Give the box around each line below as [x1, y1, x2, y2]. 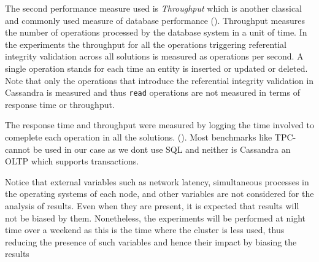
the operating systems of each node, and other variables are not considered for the [5, 187, 314, 200]
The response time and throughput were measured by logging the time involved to [5, 118, 314, 131]
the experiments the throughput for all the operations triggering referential [5, 37, 287, 50]
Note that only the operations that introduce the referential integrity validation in [5, 74, 314, 87]
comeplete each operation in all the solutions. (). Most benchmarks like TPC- [5, 131, 296, 143]
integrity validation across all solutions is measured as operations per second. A [5, 50, 304, 63]
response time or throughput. [5, 98, 115, 110]
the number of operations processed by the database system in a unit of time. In [5, 26, 307, 39]
